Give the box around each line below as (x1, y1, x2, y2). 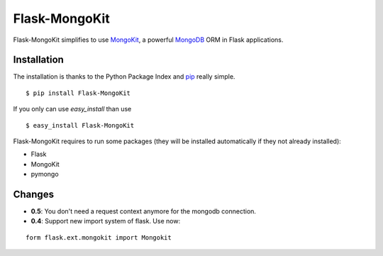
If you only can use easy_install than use (13, 105, 132, 113)
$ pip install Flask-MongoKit (26, 89, 131, 97)
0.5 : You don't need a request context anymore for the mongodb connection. (30, 207, 257, 216)
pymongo (30, 170, 60, 179)
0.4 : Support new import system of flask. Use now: (30, 217, 181, 226)
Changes (13, 189, 55, 200)
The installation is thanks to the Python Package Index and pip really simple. (13, 72, 235, 81)
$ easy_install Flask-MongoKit (26, 121, 135, 129)
